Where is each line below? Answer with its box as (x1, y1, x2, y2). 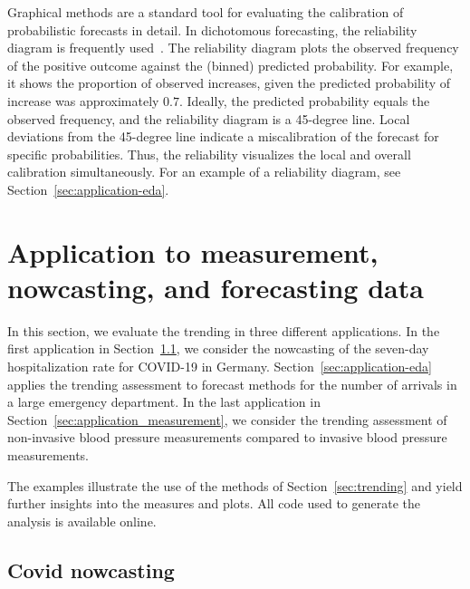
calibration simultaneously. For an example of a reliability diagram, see (7, 162, 401, 181)
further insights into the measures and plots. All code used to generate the (7, 494, 420, 513)
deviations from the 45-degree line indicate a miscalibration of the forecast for (7, 127, 439, 146)
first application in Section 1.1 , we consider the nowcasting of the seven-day (7, 339, 429, 358)
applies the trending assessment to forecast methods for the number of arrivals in (7, 374, 457, 393)
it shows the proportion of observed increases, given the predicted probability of (7, 73, 451, 92)
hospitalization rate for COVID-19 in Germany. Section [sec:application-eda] (7, 357, 432, 376)
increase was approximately (7, 91, 159, 110)
